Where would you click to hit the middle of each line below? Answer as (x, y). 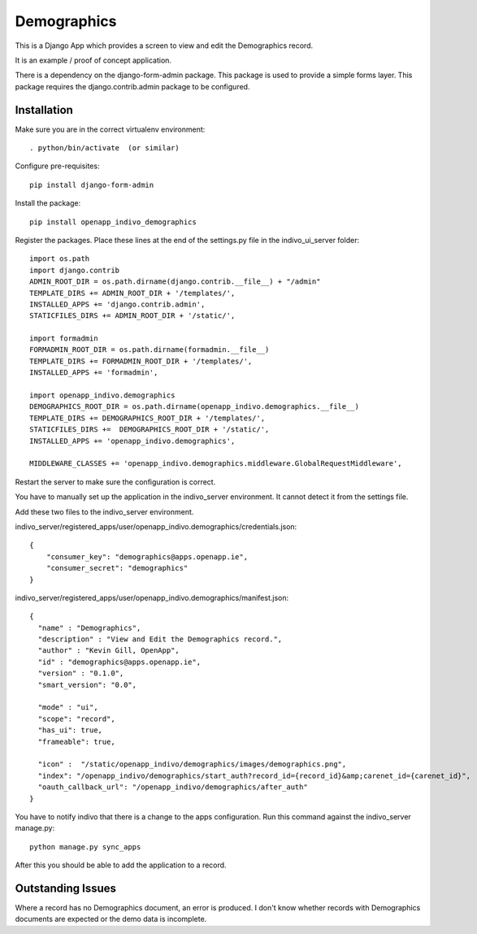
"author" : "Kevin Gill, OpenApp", (109, 651)
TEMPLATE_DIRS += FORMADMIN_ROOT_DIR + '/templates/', (141, 361)
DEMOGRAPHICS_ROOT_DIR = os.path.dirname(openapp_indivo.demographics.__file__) (195, 407)
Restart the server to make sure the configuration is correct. (115, 482)
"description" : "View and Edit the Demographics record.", (160, 639)
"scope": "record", (76, 719)
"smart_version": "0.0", (87, 684)
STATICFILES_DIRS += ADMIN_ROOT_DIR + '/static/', (132, 316)
